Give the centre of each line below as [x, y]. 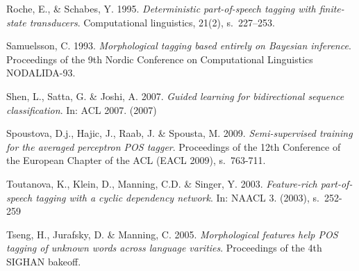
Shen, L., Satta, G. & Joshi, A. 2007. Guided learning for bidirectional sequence [175, 96]
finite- [332, 8]
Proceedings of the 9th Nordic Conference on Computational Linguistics [160, 59]
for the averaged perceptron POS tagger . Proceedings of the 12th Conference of [174, 146]
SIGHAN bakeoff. [44, 261]
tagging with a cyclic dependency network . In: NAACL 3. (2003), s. [177, 197]
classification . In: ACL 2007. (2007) [82, 109]
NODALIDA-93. [41, 73]
